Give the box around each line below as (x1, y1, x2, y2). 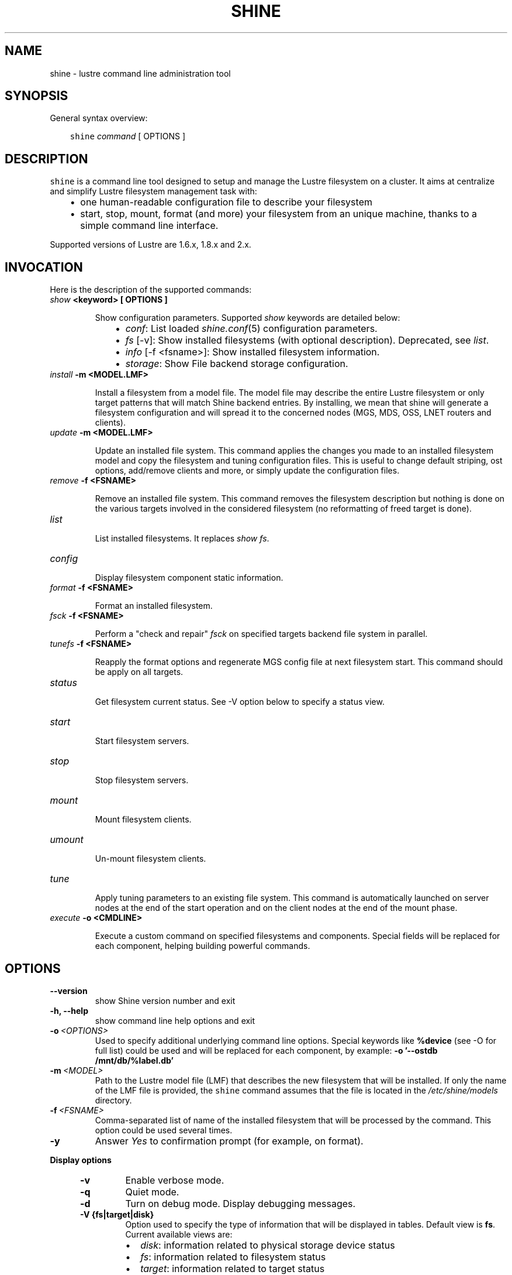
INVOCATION (5, 259, 83, 275)
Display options (50, 1154, 112, 1165)
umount (50, 834, 84, 846)
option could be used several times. (95, 1125, 233, 1135)
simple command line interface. (80, 220, 219, 232)
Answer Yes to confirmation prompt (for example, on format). (95, 1135, 364, 1147)
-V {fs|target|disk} (80, 1209, 154, 1219)
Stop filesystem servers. (95, 775, 189, 786)
